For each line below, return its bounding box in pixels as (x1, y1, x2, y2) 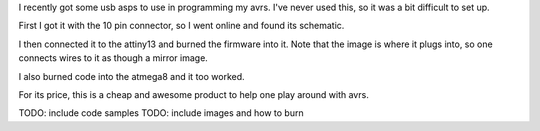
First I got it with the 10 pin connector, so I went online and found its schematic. (18, 20, 345, 32)
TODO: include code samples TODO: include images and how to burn (18, 107, 304, 119)
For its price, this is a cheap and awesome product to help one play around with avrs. (18, 88, 369, 100)
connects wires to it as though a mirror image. (18, 52, 209, 64)
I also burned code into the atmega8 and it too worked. (18, 70, 245, 82)
